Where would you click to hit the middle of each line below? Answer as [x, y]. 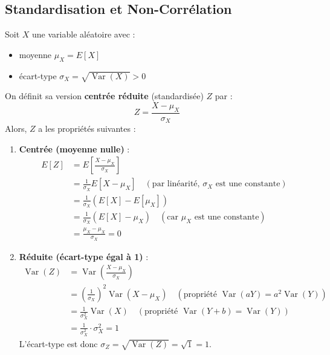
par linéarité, [176, 184]
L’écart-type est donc [58, 343]
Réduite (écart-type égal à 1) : [84, 256]
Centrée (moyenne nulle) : [74, 148]
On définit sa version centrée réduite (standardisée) [104, 96]
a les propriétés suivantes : [87, 129]
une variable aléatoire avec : [84, 34]
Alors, [16, 129]
